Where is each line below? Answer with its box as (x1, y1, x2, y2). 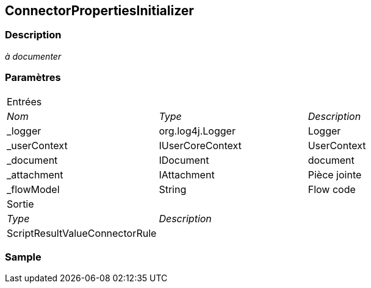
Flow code (308, 183, 356, 195)
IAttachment (159, 168, 215, 181)
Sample (5, 250, 41, 263)
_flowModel (7, 183, 60, 195)
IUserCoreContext (159, 139, 242, 152)
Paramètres (5, 71, 61, 84)
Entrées (7, 95, 42, 108)
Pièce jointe (308, 168, 362, 181)
